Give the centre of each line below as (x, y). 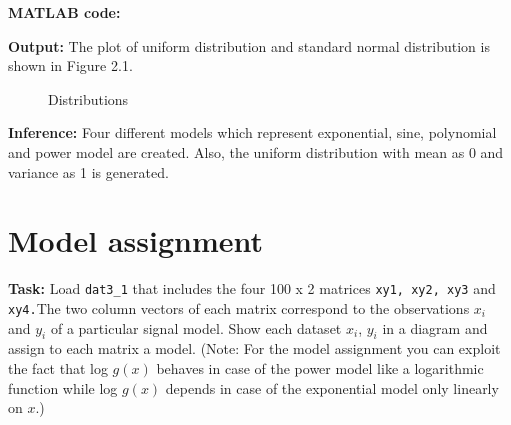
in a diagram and (435, 327)
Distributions (88, 98)
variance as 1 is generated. (88, 171)
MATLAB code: (64, 12)
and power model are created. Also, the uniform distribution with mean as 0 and (256, 151)
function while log (63, 387)
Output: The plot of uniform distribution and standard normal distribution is (249, 45)
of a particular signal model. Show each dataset (196, 327)
